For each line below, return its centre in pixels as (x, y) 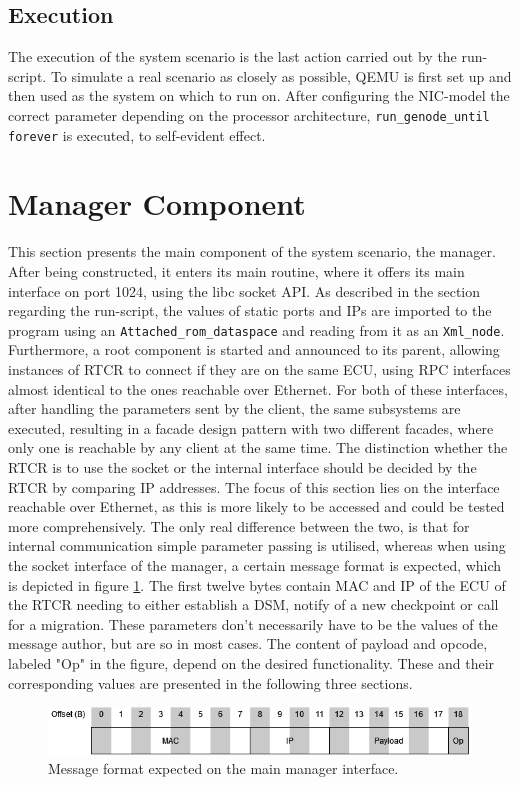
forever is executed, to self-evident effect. (137, 134)
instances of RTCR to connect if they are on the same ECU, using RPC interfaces (259, 369)
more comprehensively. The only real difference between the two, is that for (239, 525)
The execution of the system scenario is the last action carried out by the (232, 56)
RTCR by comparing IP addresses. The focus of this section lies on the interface (254, 486)
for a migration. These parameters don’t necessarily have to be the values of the (253, 623)
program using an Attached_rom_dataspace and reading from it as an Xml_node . (256, 329)
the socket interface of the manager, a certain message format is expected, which (255, 564)
